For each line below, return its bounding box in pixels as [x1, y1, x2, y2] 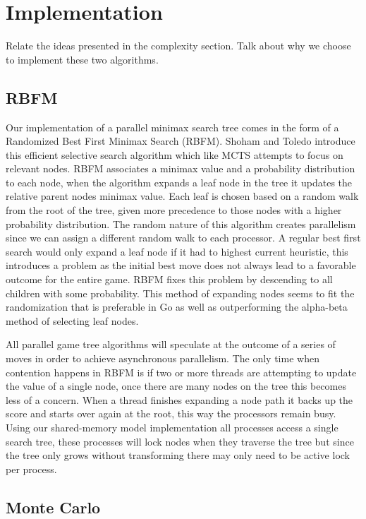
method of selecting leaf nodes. [6, 313, 139, 328]
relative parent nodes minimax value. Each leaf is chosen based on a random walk [6, 189, 359, 203]
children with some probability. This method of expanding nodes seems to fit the [6, 285, 355, 300]
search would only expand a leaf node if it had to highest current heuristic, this [6, 244, 348, 258]
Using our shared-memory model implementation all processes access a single [6, 419, 338, 434]
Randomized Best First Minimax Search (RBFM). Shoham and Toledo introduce [6, 133, 355, 148]
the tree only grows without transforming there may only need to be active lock [6, 448, 350, 463]
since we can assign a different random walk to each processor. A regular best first [6, 230, 361, 245]
